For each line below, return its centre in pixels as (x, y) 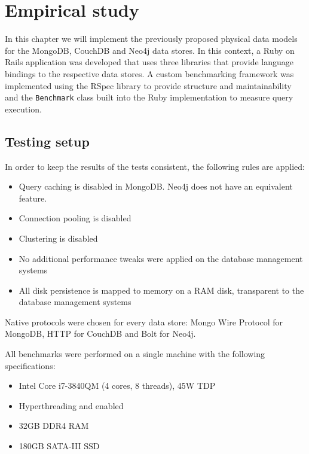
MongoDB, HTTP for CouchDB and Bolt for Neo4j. (100, 333)
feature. (33, 198)
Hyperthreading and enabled (71, 405)
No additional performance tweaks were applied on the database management (161, 258)
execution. (23, 109)
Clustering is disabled (58, 238)
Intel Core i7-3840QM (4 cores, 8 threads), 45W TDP (117, 386)
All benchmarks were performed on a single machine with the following (135, 354)
